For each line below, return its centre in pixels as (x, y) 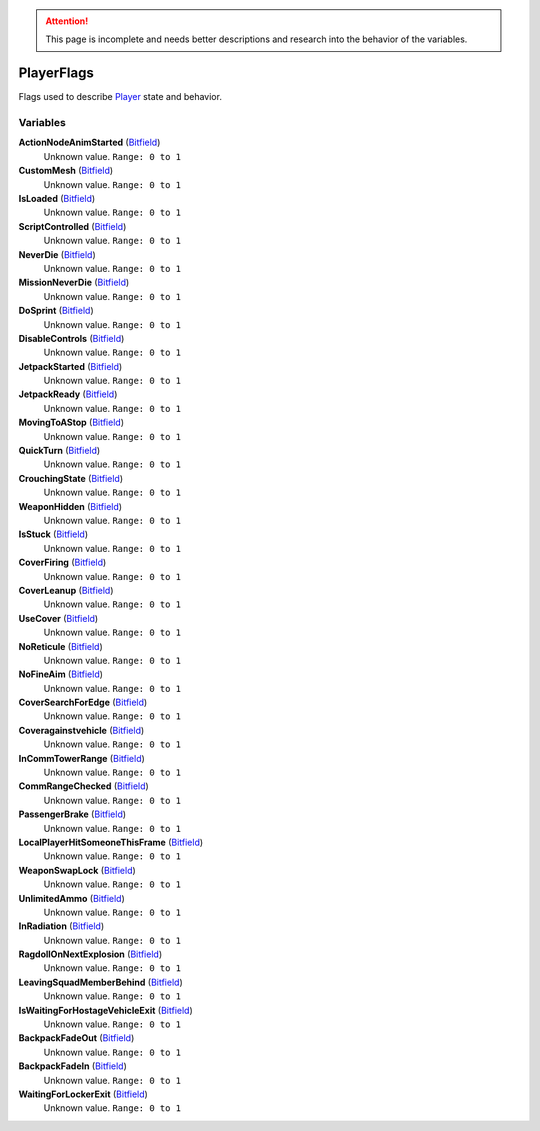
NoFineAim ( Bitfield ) (61, 674)
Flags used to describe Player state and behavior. (120, 97)
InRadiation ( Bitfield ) (61, 926)
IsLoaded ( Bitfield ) (57, 198)
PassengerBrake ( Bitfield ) (72, 814)
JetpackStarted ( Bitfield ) (70, 366)
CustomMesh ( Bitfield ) (66, 171)
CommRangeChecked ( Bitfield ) (83, 786)
